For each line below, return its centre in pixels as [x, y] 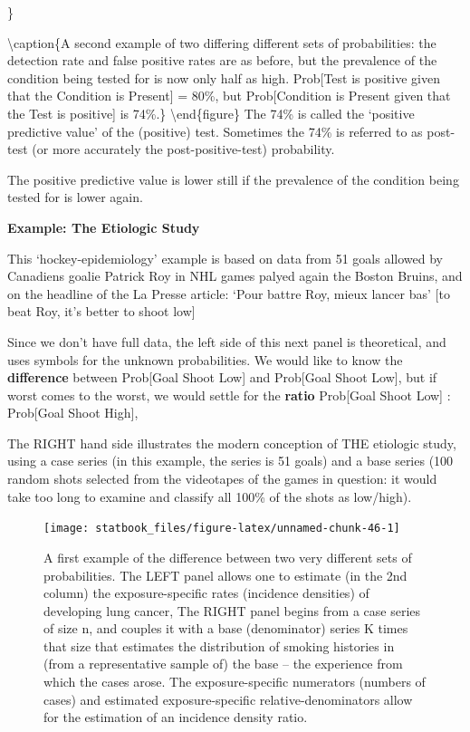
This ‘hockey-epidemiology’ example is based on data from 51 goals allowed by [225, 258]
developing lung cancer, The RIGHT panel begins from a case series [232, 610]
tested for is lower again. [75, 197]
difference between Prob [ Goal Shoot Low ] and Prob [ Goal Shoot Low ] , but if [222, 377]
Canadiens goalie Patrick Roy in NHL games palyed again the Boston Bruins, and [235, 276]
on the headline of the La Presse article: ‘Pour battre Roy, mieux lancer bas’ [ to [229, 293]
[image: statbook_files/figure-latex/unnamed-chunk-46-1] [222, 529]
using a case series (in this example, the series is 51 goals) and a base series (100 [230, 461]
